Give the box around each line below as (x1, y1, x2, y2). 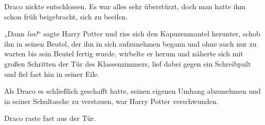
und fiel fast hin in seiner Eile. (4, 68, 100, 79)
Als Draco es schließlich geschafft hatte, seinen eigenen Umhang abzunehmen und (4, 86, 261, 96)
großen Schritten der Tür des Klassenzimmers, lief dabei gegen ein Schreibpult (4, 58, 251, 69)
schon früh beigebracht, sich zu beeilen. (4, 11, 128, 22)
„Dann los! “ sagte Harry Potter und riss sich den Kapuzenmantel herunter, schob (4, 28, 260, 39)
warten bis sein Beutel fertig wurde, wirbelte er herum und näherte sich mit (4, 48, 243, 59)
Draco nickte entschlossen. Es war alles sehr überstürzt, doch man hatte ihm (4, 1, 245, 11)
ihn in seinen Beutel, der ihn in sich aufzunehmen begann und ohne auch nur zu (4, 38, 257, 49)
